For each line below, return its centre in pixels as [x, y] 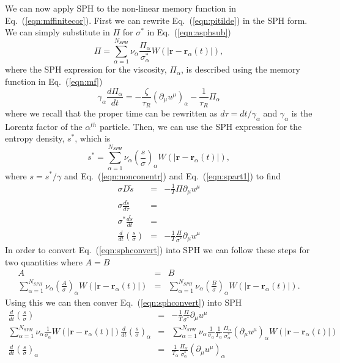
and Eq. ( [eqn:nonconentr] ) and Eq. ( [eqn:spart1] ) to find [172, 175]
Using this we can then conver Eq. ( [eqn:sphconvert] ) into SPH [124, 302]
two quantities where [44, 261]
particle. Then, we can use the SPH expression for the [201, 126]
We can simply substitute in [57, 32]
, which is [93, 138]
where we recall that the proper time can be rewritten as [111, 113]
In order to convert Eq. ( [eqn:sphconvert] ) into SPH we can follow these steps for [157, 250]
